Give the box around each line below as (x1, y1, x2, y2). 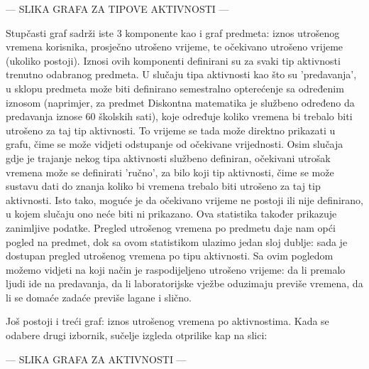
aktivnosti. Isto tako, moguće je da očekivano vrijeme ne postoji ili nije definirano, (6, 192, 363, 207)
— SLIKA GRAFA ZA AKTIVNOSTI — (6, 351, 187, 366)
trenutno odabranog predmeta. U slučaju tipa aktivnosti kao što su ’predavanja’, (6, 67, 357, 82)
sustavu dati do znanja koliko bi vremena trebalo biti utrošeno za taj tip (6, 178, 321, 193)
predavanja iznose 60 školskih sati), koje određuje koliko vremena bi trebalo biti (6, 109, 353, 124)
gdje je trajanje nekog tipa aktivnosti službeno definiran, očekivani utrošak (6, 150, 331, 165)
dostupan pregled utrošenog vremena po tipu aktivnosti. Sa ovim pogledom (6, 248, 334, 263)
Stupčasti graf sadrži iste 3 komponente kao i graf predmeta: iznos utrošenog (6, 25, 340, 40)
